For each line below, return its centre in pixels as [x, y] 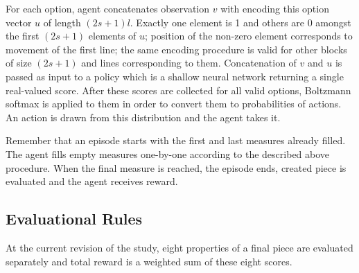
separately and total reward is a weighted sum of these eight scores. [149, 261]
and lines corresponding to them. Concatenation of [189, 63]
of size [19, 63]
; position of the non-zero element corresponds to [249, 36]
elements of [112, 36]
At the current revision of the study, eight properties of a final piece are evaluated [179, 247]
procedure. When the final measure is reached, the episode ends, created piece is [176, 167]
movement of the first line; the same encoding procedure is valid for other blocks [176, 49]
